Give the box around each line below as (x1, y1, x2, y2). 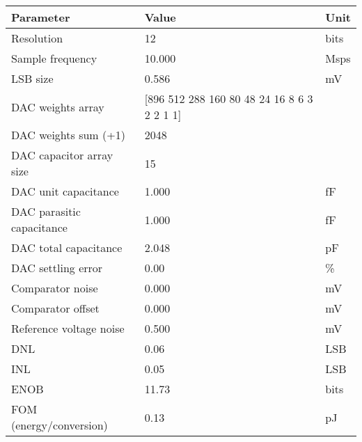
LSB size (11, 70, 54, 86)
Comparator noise (11, 280, 98, 296)
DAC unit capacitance (11, 183, 119, 199)
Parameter (11, 9, 70, 25)
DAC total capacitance (11, 239, 123, 255)
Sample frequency (11, 50, 97, 66)
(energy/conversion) (11, 417, 108, 433)
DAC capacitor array (11, 147, 113, 163)
